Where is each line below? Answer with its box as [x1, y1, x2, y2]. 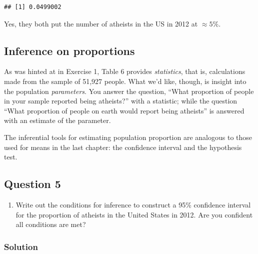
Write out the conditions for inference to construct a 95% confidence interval [15, 199, 251, 209]
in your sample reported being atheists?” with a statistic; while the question [4, 95, 237, 106]
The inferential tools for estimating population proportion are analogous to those [4, 131, 252, 142]
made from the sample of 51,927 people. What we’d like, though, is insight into [4, 75, 246, 86]
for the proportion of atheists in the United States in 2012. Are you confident [15, 209, 253, 219]
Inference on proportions [4, 42, 135, 58]
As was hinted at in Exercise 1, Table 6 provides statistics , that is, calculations [4, 66, 245, 76]
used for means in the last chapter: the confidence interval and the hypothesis [4, 141, 242, 152]
